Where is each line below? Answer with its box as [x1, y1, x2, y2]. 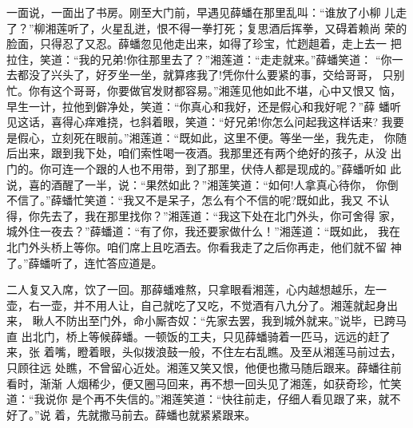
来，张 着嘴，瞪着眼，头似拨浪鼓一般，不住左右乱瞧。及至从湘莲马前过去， [6, 343, 402, 360]
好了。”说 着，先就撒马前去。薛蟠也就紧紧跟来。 [6, 406, 256, 422]
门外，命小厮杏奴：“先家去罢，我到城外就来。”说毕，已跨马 [99, 312, 407, 329]
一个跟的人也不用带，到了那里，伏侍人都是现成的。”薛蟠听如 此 [73, 160, 402, 176]
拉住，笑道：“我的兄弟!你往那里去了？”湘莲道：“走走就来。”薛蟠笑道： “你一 [6, 50, 403, 67]
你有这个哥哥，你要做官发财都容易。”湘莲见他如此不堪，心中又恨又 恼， [28, 81, 402, 98]
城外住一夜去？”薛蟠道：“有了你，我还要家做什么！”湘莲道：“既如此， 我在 [6, 223, 401, 240]
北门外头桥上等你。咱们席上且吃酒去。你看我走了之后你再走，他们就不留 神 [6, 238, 402, 255]
